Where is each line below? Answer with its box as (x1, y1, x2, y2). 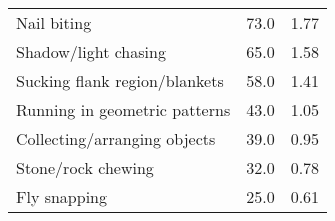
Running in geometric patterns (16, 98, 231, 121)
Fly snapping (16, 185, 108, 208)
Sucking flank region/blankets (16, 69, 224, 92)
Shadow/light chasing (16, 40, 166, 63)
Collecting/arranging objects (16, 127, 216, 150)
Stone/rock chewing (16, 156, 154, 179)
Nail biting (16, 11, 92, 34)
